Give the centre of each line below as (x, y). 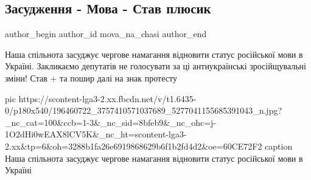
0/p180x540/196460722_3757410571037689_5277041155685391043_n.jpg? (144, 110)
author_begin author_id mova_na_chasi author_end (106, 34)
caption (279, 146)
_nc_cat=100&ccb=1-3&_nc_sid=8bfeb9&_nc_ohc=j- (110, 122)
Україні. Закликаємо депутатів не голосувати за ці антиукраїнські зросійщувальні (155, 66)
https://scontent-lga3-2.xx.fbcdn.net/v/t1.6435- (107, 98)
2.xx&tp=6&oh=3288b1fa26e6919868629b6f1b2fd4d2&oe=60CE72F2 (134, 146)
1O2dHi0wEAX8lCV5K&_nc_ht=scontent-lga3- (96, 134)
